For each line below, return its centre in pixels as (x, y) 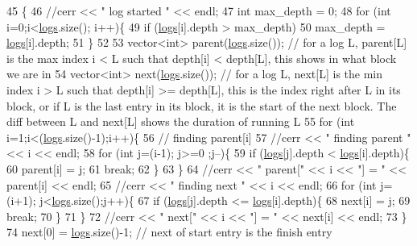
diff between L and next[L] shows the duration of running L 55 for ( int (181, 121)
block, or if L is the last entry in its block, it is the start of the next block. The (202, 105)
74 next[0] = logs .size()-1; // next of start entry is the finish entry (169, 232)
